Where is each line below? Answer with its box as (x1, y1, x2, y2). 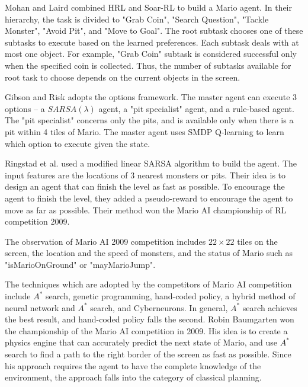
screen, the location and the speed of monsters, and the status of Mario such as (5, 247, 293, 259)
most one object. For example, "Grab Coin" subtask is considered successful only (5, 47, 297, 60)
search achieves (242, 301, 297, 314)
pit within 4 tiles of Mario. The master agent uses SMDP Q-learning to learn (5, 125, 284, 137)
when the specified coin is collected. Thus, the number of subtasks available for (5, 59, 291, 71)
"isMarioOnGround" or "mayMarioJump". (5, 258, 156, 270)
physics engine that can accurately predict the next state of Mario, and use (5, 336, 278, 348)
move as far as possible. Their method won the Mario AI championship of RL (5, 203, 287, 216)
